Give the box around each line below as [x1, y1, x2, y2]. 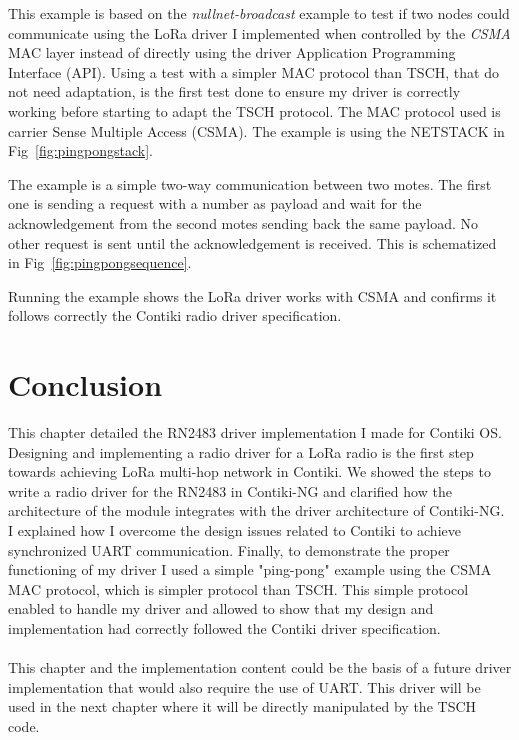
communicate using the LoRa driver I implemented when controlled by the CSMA [8, 22, 511, 43]
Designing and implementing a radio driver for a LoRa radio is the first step [8, 441, 474, 462]
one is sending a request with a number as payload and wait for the [8, 193, 422, 214]
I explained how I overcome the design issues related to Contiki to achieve [8, 520, 461, 540]
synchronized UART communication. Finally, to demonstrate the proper [8, 539, 450, 560]
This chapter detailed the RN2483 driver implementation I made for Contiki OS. [8, 422, 502, 443]
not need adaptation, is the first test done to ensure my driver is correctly [8, 81, 461, 102]
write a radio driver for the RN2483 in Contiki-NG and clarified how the [8, 480, 452, 501]
